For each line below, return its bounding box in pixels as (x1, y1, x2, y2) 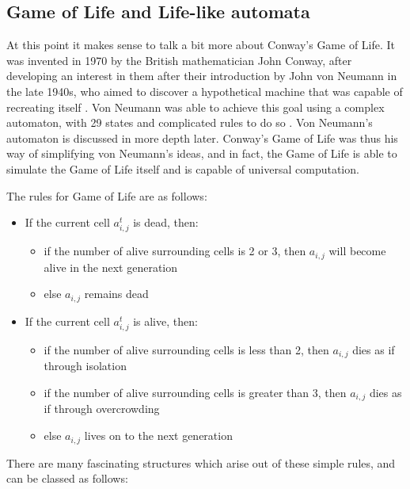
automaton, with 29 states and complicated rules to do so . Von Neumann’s (6, 114, 373, 131)
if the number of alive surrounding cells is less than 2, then (44, 341, 329, 357)
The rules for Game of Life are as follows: (6, 187, 207, 204)
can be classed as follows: (6, 470, 128, 487)
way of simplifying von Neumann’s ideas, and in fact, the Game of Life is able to (6, 145, 397, 162)
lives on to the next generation (84, 427, 233, 444)
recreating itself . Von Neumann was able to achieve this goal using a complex (6, 98, 385, 115)
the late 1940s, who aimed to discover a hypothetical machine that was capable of (6, 82, 403, 99)
